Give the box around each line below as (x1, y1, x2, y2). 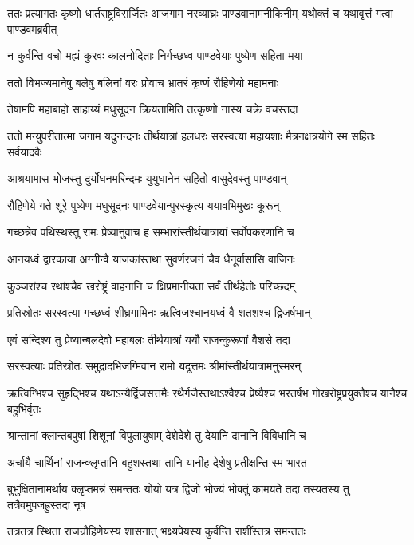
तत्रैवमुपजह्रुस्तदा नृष (7, 496, 86, 512)
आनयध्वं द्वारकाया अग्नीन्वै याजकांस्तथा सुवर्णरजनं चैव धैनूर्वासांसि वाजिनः (7, 250, 295, 267)
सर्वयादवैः (7, 143, 42, 160)
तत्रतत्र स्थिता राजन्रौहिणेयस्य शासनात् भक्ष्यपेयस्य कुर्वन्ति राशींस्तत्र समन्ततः (7, 523, 306, 539)
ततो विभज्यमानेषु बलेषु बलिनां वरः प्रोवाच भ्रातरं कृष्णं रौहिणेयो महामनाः (7, 73, 278, 90)
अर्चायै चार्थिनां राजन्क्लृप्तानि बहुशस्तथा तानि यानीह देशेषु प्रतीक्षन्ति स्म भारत (7, 453, 307, 470)
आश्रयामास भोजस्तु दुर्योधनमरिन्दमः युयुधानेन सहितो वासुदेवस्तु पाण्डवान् (7, 170, 287, 187)
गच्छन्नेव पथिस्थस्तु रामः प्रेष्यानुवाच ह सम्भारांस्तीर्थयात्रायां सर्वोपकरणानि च (7, 223, 294, 240)
